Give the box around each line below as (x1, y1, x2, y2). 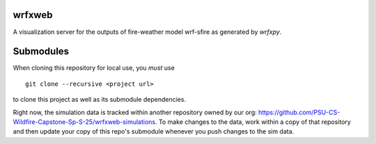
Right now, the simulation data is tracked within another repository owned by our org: (13, 108, 257, 116)
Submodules (13, 46, 70, 57)
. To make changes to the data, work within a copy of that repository (155, 118, 351, 126)
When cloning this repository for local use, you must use (13, 64, 175, 72)
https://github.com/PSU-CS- (258, 108, 340, 116)
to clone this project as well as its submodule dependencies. (13, 96, 187, 104)
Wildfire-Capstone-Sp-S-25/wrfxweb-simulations (13, 118, 156, 126)
